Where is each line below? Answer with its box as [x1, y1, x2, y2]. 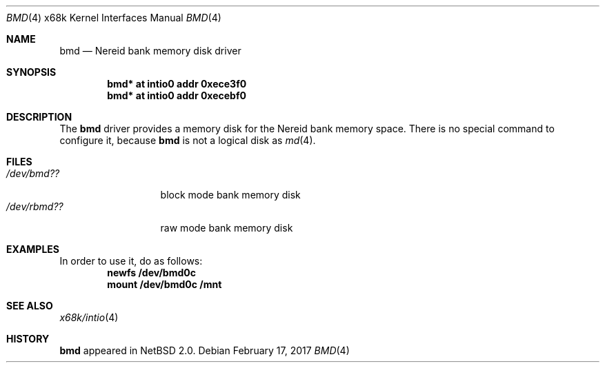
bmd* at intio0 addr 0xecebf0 [107, 90, 246, 101]
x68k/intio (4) [59, 311, 119, 323]
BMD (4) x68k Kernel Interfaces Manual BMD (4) [6, 12, 221, 23]
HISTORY [6, 333, 50, 345]
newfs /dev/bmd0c [107, 267, 196, 278]
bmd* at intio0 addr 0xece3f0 [107, 78, 247, 90]
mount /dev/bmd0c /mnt [107, 278, 222, 290]
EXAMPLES [6, 243, 59, 255]
